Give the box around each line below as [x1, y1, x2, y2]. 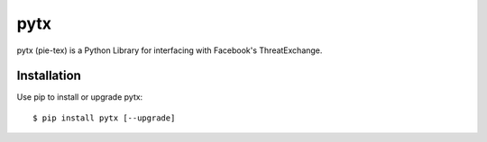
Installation [16, 68, 81, 84]
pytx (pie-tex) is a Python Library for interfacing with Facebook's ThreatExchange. [16, 45, 323, 56]
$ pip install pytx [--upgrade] [32, 112, 176, 123]
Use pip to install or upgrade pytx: [16, 92, 143, 102]
